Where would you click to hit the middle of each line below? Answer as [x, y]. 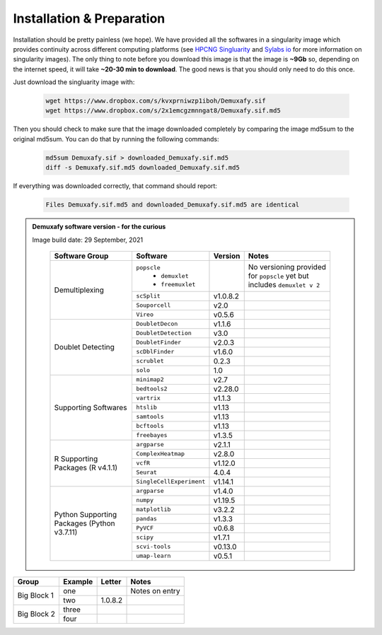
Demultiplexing [79, 290]
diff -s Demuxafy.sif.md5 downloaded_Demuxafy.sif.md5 [143, 168]
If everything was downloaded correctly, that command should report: [115, 186]
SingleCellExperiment [170, 482]
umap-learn [153, 556]
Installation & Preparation [89, 18]
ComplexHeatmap [160, 454]
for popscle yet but [278, 276]
